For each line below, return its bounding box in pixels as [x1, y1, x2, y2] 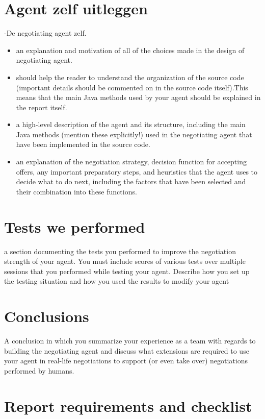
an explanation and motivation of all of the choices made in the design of [16, 44, 245, 55]
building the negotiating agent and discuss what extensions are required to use [4, 345, 249, 356]
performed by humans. [4, 365, 74, 376]
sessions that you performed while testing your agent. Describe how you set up [4, 265, 250, 276]
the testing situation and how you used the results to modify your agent [4, 276, 229, 286]
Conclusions [4, 306, 89, 327]
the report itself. [16, 102, 67, 112]
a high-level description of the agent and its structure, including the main [16, 119, 246, 130]
